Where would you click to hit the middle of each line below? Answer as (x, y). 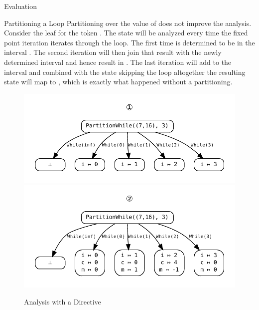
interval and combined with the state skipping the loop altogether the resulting (125, 72)
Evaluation (20, 6)
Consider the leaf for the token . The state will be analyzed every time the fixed (126, 33)
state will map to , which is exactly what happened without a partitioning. (118, 82)
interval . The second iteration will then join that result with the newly (113, 52)
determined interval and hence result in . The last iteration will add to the (118, 62)
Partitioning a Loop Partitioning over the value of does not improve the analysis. (128, 23)
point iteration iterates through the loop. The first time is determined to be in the (129, 42)
